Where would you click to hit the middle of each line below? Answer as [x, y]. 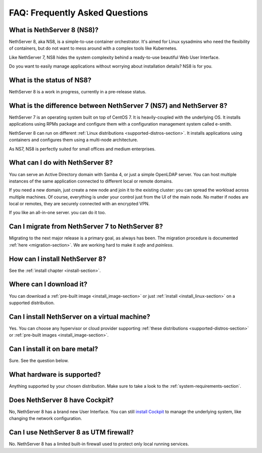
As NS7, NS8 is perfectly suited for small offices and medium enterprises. [82, 149]
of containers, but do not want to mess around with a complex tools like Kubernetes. [93, 48]
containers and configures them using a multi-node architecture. [74, 140]
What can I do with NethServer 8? [61, 163]
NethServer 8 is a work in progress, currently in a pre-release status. [78, 92]
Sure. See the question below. [39, 361]
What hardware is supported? [55, 374]
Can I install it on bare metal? [54, 349]
